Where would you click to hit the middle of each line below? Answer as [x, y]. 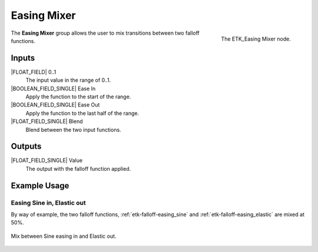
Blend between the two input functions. [73, 130]
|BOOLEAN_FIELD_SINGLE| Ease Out [55, 105]
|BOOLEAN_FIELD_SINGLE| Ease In [53, 88]
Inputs [23, 58]
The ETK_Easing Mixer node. [256, 39]
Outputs [26, 146]
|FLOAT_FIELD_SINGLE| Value [47, 160]
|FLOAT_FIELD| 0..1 [34, 72]
